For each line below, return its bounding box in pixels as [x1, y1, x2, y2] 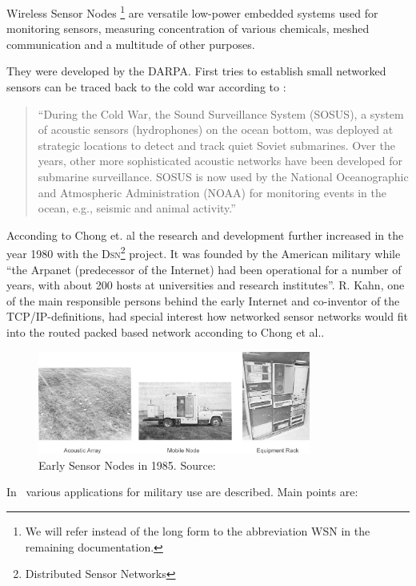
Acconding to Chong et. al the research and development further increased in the [6, 226, 404, 243]
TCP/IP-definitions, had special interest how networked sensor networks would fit [6, 308, 408, 325]
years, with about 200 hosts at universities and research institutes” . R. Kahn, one [6, 277, 405, 293]
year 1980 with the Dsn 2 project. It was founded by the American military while [6, 243, 401, 262]
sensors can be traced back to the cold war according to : [6, 79, 286, 95]
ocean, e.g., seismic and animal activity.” [38, 200, 236, 216]
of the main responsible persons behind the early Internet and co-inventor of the [6, 292, 400, 309]
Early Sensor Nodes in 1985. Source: [38, 456, 216, 473]
